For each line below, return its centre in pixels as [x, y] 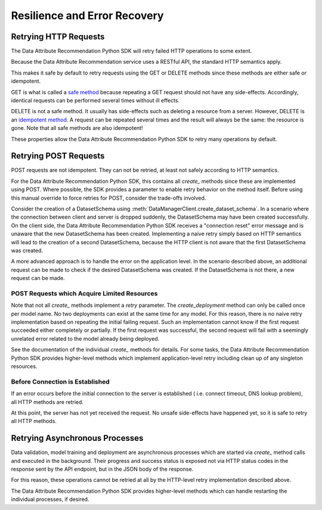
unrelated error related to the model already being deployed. [85, 338]
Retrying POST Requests [58, 156]
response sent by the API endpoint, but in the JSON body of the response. [102, 469]
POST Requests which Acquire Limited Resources [84, 293]
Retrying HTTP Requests [58, 37]
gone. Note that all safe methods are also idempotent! [77, 128]
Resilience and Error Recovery [87, 15]
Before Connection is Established [60, 381]
